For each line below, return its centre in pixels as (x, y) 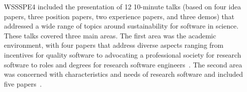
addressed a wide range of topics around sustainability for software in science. (121, 26)
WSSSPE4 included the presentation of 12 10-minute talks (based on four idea (123, 6)
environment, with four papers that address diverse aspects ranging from (114, 45)
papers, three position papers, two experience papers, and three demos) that (119, 16)
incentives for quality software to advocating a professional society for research (123, 54)
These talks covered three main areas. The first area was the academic (110, 35)
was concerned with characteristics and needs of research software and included (123, 74)
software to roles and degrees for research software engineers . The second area (123, 64)
